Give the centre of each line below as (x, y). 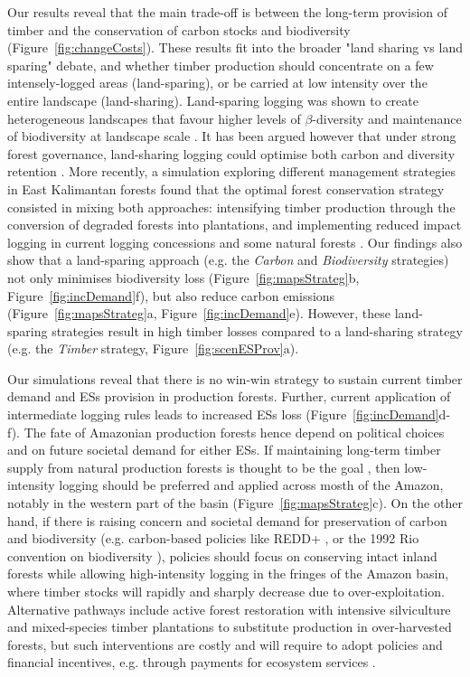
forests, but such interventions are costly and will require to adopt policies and (225, 644)
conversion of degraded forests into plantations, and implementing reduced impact (235, 225)
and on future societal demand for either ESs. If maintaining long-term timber (224, 450)
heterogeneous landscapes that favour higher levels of (154, 118)
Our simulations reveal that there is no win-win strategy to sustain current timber (235, 378)
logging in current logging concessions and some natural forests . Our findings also (235, 242)
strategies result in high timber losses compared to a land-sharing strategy (257, 330)
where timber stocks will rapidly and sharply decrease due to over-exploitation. (226, 591)
